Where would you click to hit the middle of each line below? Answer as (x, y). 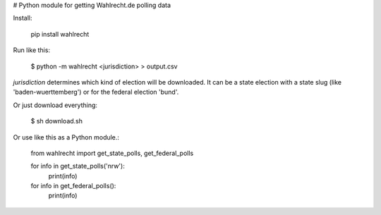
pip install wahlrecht (60, 34)
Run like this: (32, 50)
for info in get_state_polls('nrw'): (78, 166)
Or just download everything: (55, 105)
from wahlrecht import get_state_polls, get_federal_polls (112, 153)
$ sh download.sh (57, 121)
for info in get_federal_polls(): (73, 186)
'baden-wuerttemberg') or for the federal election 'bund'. (96, 92)
